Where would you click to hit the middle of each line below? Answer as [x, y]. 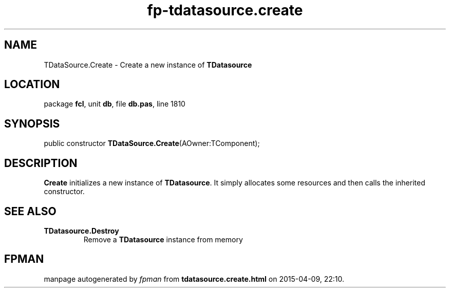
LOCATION [32, 85]
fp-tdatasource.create [225, 10]
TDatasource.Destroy [81, 231]
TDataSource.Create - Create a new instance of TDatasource [148, 65]
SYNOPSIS [32, 123]
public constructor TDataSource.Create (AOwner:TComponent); [152, 143]
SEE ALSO [30, 211]
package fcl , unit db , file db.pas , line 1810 [115, 104]
